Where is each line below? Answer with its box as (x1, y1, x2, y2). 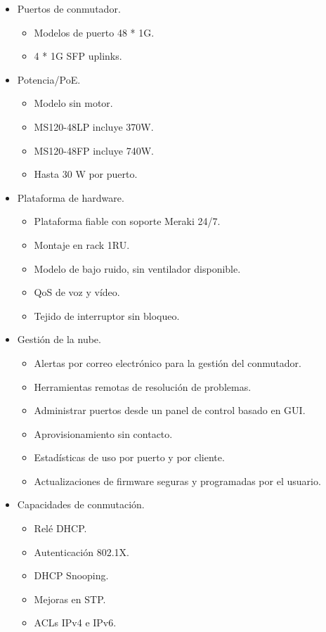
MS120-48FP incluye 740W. (34, 143, 154, 157)
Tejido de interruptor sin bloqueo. (34, 308, 180, 323)
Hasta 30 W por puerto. (34, 167, 138, 181)
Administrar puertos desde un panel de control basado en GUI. (34, 403, 306, 418)
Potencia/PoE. (17, 72, 81, 86)
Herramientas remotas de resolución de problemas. (34, 379, 252, 394)
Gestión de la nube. (17, 332, 101, 347)
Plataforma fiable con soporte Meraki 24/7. (34, 214, 221, 228)
